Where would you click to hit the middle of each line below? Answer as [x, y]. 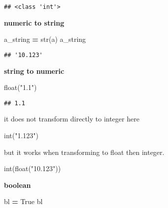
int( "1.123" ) [21, 135]
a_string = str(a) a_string [45, 39]
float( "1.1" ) [20, 87]
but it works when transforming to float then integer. [84, 152]
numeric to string [34, 22]
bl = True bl [23, 201]
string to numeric [34, 71]
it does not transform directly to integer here [72, 119]
